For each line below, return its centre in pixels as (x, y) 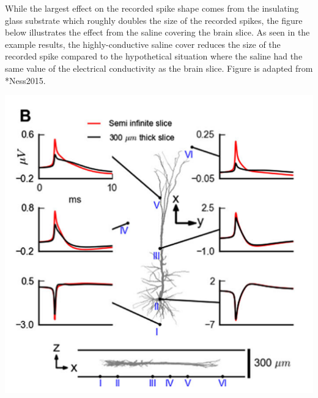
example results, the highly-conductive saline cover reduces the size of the (143, 44)
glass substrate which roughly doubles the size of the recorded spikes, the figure (154, 20)
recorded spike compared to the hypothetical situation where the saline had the (154, 56)
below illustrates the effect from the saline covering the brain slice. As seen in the (157, 32)
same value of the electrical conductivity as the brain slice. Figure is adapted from (159, 68)
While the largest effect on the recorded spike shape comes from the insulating (152, 8)
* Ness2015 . (25, 80)
